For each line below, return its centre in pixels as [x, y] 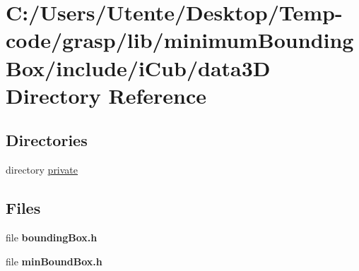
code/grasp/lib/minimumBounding [180, 40]
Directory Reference [106, 95]
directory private [42, 170]
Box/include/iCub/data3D [138, 67]
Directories [47, 140]
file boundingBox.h [52, 237]
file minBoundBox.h [54, 261]
